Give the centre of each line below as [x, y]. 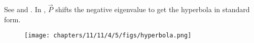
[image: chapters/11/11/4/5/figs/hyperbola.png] [108, 36]
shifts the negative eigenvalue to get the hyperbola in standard [153, 9]
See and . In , [25, 9]
